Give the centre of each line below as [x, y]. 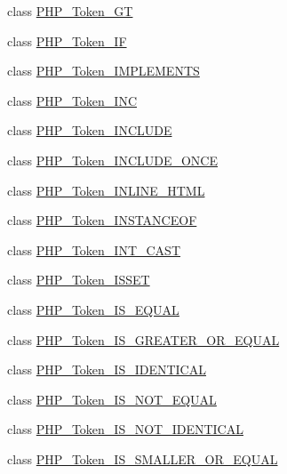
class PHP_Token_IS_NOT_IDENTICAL [125, 429]
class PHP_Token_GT [70, 11]
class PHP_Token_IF [67, 40]
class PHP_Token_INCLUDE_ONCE [113, 160]
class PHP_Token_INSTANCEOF [102, 220]
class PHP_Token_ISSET [79, 280]
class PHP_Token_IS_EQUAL [93, 309]
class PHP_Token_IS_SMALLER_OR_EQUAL [143, 458]
